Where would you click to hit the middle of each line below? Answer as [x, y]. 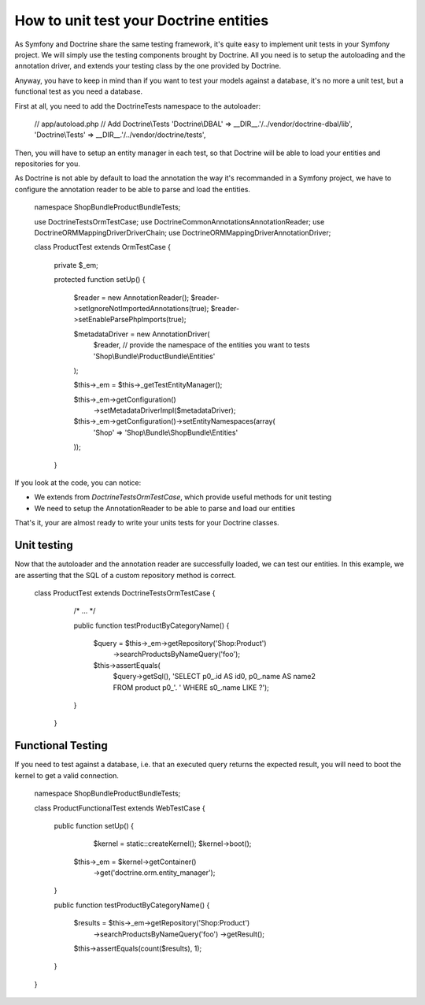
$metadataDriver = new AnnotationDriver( [142, 334]
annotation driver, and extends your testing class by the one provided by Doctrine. [148, 66]
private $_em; [76, 265]
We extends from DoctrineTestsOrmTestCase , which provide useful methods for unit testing [183, 497]
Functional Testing [61, 745]
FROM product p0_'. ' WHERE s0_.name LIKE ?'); [191, 687]
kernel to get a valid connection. [67, 775]
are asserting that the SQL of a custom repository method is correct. [125, 575]
